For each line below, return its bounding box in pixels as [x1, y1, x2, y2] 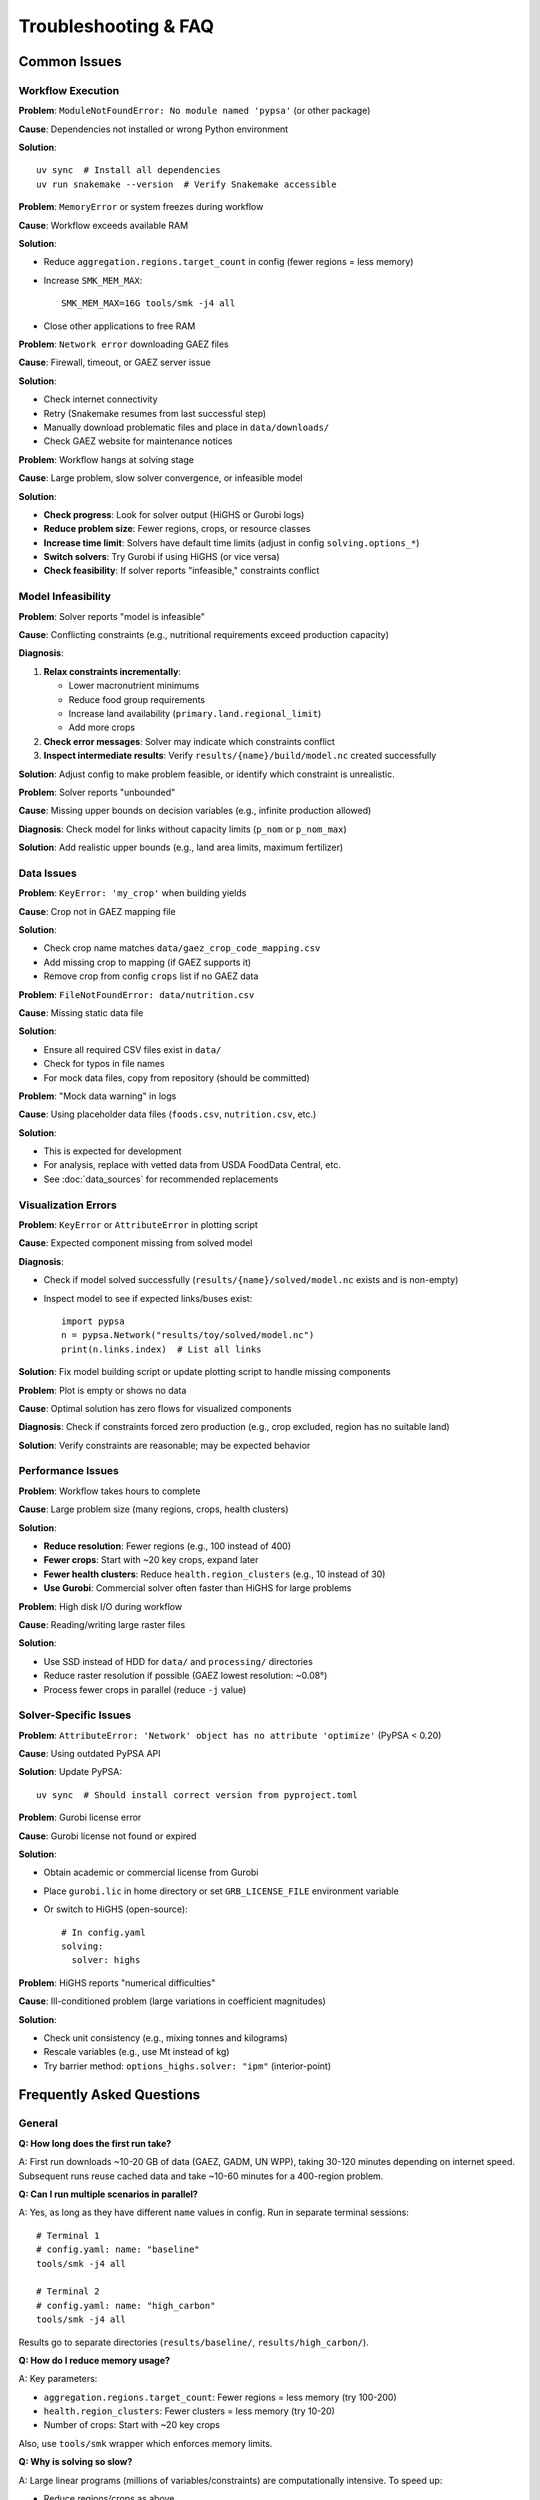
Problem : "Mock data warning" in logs [18, 1090, 177, 1102]
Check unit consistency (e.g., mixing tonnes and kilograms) [43, 2031, 289, 2044]
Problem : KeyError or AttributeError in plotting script [18, 1219, 259, 1230]
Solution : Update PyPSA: [18, 1766, 122, 1778]
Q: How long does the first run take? [18, 2137, 172, 2149]
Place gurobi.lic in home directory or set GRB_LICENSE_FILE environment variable [43, 1885, 399, 1897]
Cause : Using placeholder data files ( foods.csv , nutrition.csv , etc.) [18, 1108, 317, 1120]
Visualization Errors [18, 1198, 117, 1212]
